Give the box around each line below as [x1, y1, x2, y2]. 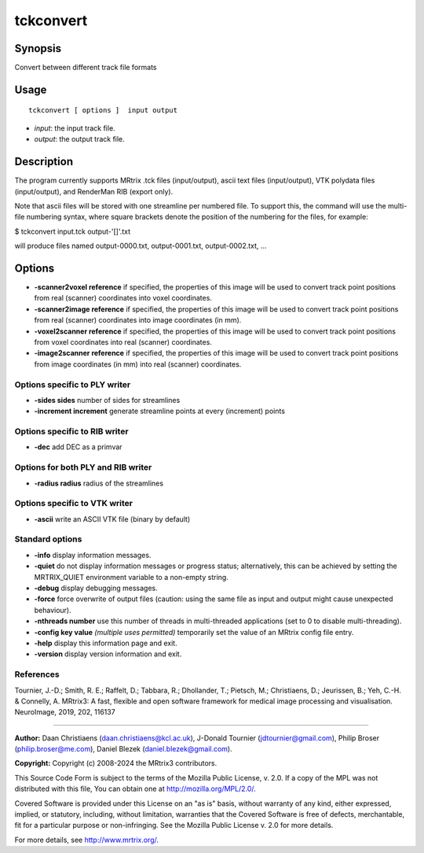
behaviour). [34, 605, 72, 615]
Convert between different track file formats [14, 63, 157, 72]
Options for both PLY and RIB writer [14, 462, 152, 473]
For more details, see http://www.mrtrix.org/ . [14, 835, 159, 844]
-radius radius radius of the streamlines [34, 478, 164, 488]
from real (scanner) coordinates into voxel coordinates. [34, 294, 212, 303]
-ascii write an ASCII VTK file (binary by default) [34, 514, 191, 523]
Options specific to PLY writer [14, 378, 131, 390]
